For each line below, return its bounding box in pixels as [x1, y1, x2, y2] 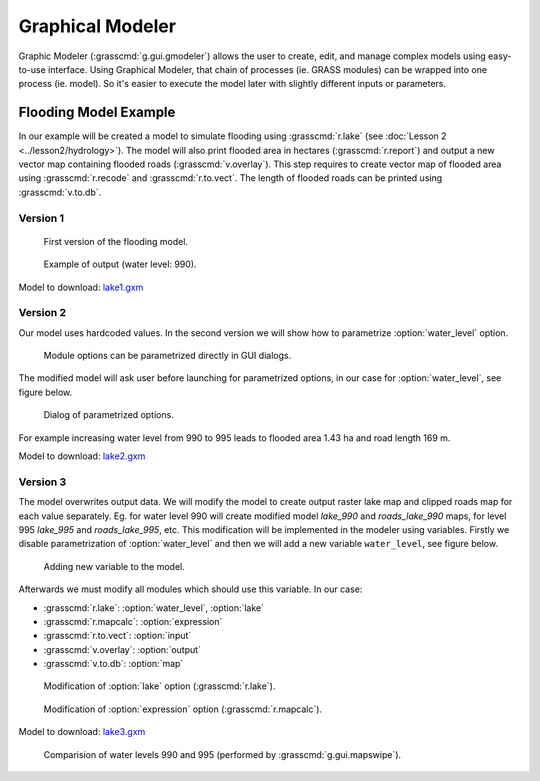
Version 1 [18, 211, 65, 225]
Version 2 [18, 306, 67, 320]
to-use [18, 63, 47, 75]
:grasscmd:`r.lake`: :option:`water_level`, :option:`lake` [43, 601, 265, 614]
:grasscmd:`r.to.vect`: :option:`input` [43, 630, 192, 642]
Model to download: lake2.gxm [18, 450, 146, 462]
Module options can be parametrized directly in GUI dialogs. [43, 350, 292, 362]
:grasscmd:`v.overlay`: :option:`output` [43, 643, 202, 655]
